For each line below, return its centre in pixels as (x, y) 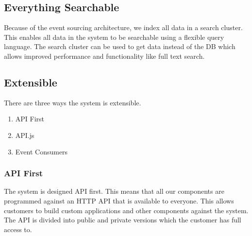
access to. (18, 229)
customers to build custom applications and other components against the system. (126, 210)
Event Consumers (42, 151)
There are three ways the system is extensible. (73, 102)
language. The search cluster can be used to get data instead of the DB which (120, 46)
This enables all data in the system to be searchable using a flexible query (114, 37)
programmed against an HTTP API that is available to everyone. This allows (119, 200)
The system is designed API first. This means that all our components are (114, 191)
